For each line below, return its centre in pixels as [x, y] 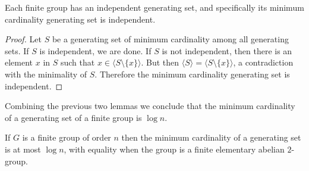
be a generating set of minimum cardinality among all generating [170, 39]
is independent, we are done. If [95, 50]
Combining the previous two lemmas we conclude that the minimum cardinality [150, 106]
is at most [23, 149]
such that [78, 62]
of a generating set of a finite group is [73, 117]
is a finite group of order [67, 137]
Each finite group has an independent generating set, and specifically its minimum [154, 7]
